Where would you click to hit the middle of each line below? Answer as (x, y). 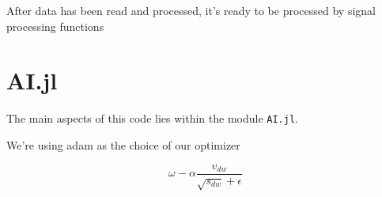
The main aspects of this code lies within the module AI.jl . (152, 118)
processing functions (55, 26)
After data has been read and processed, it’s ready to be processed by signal (191, 10)
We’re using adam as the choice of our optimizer (123, 144)
